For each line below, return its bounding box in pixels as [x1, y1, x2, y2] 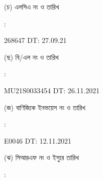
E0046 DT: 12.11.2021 [4, 135, 72, 146]
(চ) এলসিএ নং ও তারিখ [4, 1, 59, 11]
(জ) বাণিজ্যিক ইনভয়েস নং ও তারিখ [4, 102, 86, 112]
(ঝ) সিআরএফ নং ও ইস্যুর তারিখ [4, 152, 79, 163]
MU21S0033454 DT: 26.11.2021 [4, 85, 100, 95]
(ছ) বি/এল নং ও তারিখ [4, 51, 59, 62]
